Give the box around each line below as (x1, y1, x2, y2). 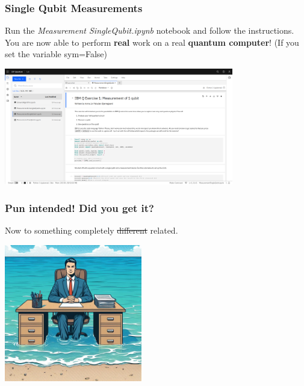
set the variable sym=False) (5, 48, 108, 60)
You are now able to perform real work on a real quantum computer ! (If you (5, 36, 299, 48)
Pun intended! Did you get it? (5, 200, 155, 215)
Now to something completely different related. (5, 224, 178, 237)
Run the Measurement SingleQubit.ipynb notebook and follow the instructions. (5, 24, 294, 37)
